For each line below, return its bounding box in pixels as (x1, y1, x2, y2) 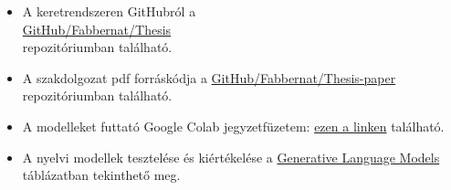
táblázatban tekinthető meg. (22, 165, 181, 185)
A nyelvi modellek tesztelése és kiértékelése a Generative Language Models (22, 147, 440, 166)
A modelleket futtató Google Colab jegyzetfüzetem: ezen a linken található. (22, 116, 445, 135)
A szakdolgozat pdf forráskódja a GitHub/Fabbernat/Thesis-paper (22, 68, 396, 87)
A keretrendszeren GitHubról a (22, 2, 196, 20)
